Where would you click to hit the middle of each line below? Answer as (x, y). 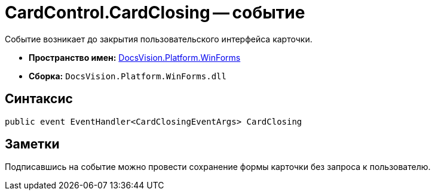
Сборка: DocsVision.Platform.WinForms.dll (128, 76)
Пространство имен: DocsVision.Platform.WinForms (135, 57)
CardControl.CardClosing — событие (155, 13)
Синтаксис (39, 99)
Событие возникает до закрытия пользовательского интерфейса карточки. (159, 39)
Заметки (32, 144)
